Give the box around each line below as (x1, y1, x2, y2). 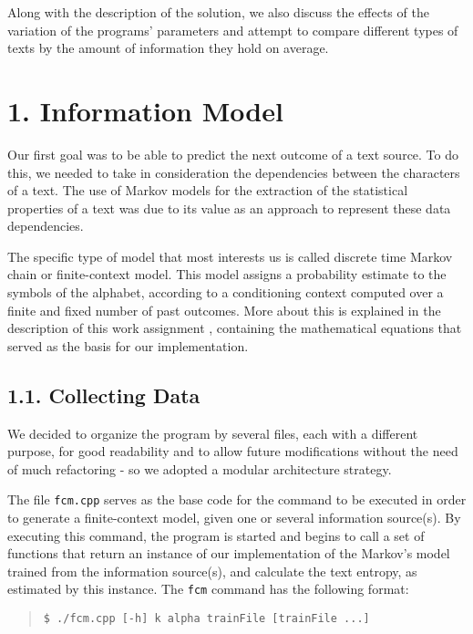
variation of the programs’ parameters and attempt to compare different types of (7, 20, 458, 39)
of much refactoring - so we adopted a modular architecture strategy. (7, 459, 392, 478)
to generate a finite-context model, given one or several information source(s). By (7, 508, 461, 527)
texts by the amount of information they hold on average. (7, 38, 329, 57)
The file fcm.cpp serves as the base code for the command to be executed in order (7, 490, 467, 509)
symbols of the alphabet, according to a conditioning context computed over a (7, 283, 444, 302)
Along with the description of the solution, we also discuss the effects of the (7, 3, 429, 21)
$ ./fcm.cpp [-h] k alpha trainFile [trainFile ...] (43, 612, 370, 626)
